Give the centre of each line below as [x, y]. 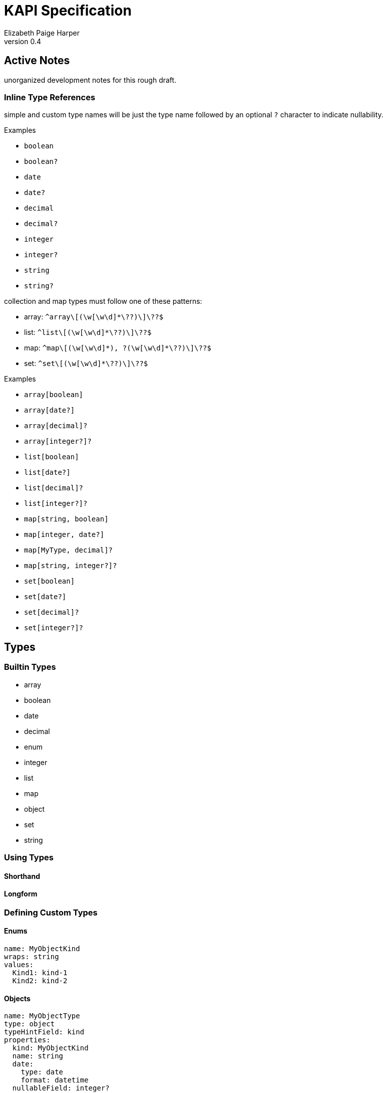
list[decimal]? [54, 488]
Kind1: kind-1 [40, 972]
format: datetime [55, 1080]
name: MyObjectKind [42, 948]
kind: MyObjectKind [50, 1048]
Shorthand [22, 876]
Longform [21, 894]
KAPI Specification [68, 11]
